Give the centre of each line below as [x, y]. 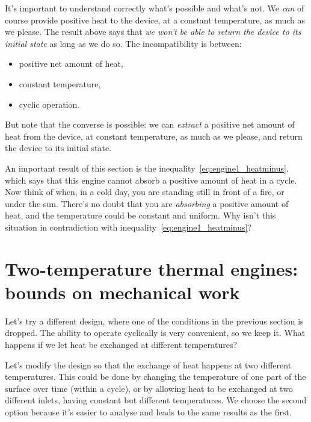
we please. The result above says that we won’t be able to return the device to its [153, 32]
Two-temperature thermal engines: [152, 268]
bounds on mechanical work [122, 292]
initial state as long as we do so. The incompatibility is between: [123, 43]
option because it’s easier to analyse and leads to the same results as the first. [148, 411]
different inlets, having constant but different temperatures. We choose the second [156, 400]
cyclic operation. [49, 104]
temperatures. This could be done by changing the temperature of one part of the [155, 377]
